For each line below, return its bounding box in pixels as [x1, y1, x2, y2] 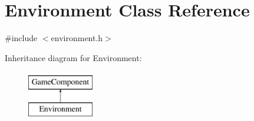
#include [5, 32, 38, 44]
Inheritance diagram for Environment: [5, 51, 142, 63]
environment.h [51, 32, 103, 44]
